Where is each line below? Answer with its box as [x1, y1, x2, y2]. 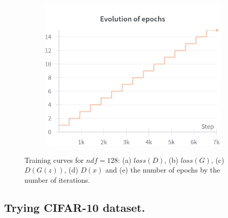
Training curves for [24, 154, 84, 165]
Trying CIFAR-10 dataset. [4, 199, 145, 215]
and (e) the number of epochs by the [105, 164, 220, 175]
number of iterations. [24, 174, 90, 185]
